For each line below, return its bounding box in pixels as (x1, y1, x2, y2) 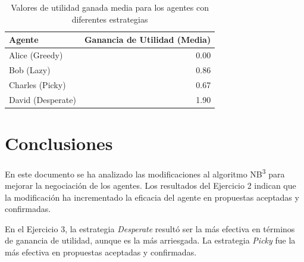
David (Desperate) (9, 93, 76, 105)
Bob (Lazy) (9, 63, 51, 76)
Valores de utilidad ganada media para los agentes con (11, 1, 209, 13)
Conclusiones (5, 130, 113, 155)
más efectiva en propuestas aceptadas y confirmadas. (5, 246, 197, 258)
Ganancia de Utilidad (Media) (84, 33, 211, 46)
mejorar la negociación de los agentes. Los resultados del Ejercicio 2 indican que (5, 179, 296, 192)
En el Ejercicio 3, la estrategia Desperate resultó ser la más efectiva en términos (5, 222, 295, 235)
